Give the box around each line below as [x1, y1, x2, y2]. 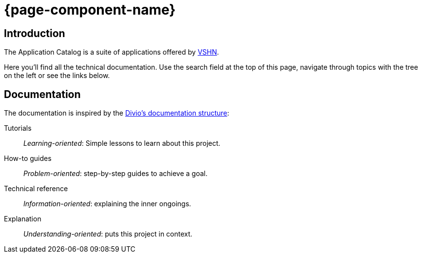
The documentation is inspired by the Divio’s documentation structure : [4, 109, 230, 118]
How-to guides [4, 154, 52, 163]
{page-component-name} [4, 1, 176, 18]
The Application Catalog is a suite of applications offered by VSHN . [4, 48, 219, 57]
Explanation [4, 215, 41, 223]
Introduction [4, 27, 65, 40]
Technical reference [4, 184, 68, 193]
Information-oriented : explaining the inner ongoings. [23, 199, 192, 208]
